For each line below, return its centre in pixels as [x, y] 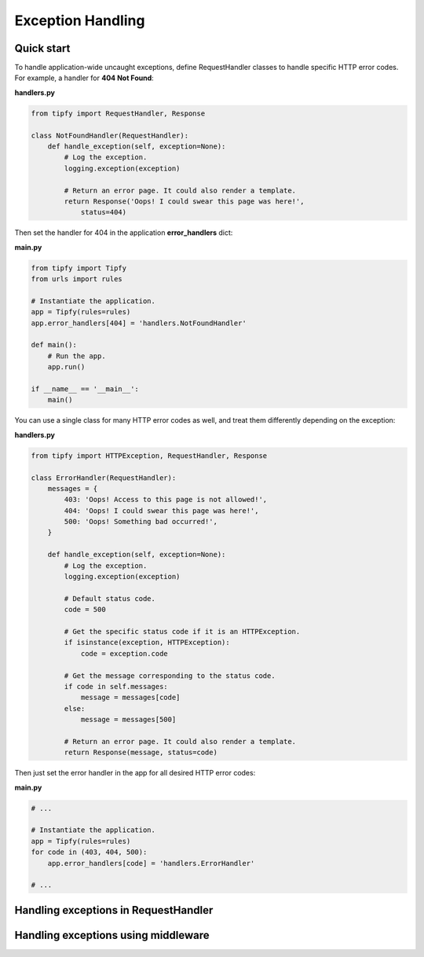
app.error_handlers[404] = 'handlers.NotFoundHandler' [139, 323]
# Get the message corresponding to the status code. [170, 675]
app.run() [66, 367]
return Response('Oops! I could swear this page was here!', [184, 201]
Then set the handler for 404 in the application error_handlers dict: [124, 233]
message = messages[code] [130, 698]
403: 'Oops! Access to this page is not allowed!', [166, 500]
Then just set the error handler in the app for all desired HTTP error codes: [135, 773]
